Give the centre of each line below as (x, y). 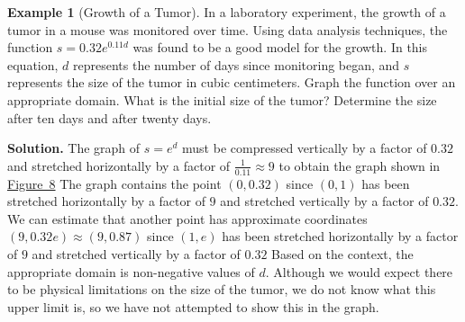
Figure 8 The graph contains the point (114, 183)
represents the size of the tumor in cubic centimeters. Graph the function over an (232, 82)
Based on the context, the (342, 253)
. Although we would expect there (359, 271)
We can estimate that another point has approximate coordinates (187, 218)
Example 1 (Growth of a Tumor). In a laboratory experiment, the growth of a (227, 12)
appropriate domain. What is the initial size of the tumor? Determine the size (222, 99)
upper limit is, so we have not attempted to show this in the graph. (193, 306)
